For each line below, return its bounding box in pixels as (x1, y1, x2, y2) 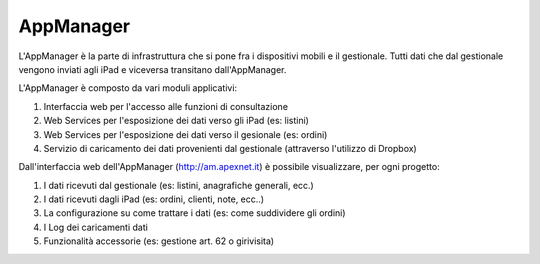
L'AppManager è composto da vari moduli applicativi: (18, 82, 238, 94)
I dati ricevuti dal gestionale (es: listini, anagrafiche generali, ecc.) (43, 179, 314, 191)
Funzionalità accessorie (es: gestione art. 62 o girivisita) (43, 235, 275, 247)
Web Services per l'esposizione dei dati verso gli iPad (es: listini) (43, 115, 310, 127)
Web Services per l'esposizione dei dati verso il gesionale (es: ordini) (43, 128, 328, 140)
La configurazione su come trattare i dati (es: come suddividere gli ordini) (43, 207, 346, 219)
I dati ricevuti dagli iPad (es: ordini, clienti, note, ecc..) (43, 193, 265, 205)
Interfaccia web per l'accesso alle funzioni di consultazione (43, 100, 289, 112)
